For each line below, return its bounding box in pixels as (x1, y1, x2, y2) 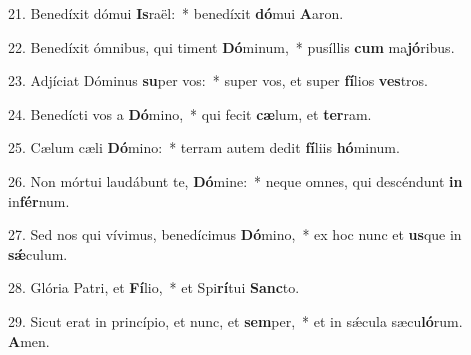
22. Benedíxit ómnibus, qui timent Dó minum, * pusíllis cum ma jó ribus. (8, 36, 455, 57)
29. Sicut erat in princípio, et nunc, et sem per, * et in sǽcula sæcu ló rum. (8, 310, 463, 331)
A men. (8, 330, 50, 351)
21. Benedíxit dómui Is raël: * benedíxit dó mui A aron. (8, 3, 344, 23)
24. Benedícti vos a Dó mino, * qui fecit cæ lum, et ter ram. (8, 103, 372, 124)
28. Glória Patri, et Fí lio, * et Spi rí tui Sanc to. (8, 277, 300, 298)
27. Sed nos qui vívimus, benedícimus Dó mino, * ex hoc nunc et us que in (8, 224, 462, 245)
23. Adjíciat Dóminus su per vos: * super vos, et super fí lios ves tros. (8, 70, 428, 91)
